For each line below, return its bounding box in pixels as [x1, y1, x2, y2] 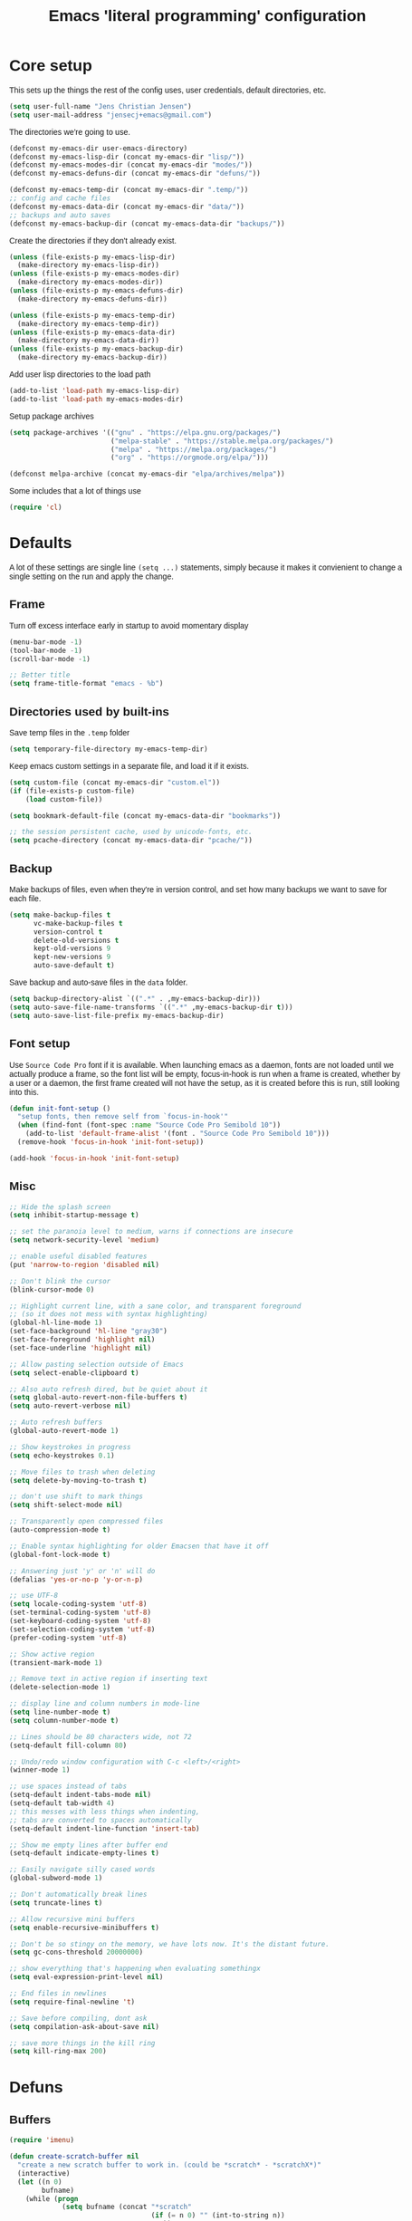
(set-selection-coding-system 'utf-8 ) [9, 1624, 156, 1634]
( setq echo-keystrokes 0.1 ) [9, 1451, 116, 1460]
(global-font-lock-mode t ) [9, 1550, 111, 1559]
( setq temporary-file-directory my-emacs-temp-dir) [9, 745, 208, 754]
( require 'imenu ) [9, 2136, 75, 2145]
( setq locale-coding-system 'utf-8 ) [9, 1600, 148, 1609]
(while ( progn [24, 2194, 79, 2203]
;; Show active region [9, 1649, 95, 1659]
